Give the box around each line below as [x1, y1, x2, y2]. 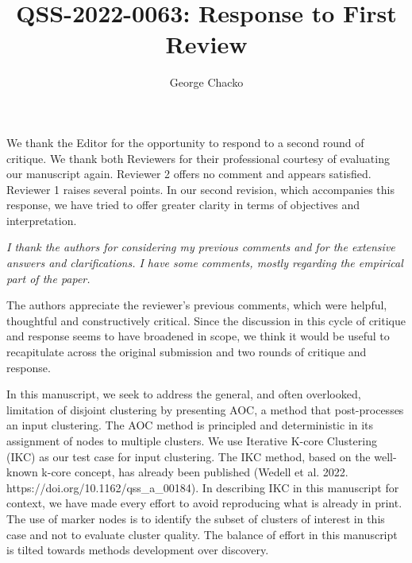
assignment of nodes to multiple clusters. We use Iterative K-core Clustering [6, 433, 377, 448]
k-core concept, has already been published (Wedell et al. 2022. [41, 464, 348, 480]
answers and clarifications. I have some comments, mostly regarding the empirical [6, 254, 403, 271]
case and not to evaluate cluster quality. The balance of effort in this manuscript [6, 526, 398, 542]
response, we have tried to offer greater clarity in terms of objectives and [6, 196, 360, 213]
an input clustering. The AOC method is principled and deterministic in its [6, 417, 374, 433]
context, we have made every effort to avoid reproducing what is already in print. [6, 495, 402, 511]
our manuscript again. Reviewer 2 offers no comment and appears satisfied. [6, 165, 372, 182]
